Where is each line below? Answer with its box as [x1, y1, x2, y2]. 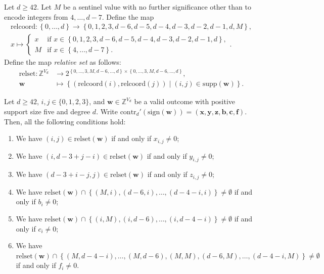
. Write [96, 106, 118, 116]
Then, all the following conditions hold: [4, 116, 126, 126]
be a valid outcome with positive [134, 96, 236, 107]
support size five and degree [4, 106, 90, 116]
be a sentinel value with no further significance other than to [63, 2, 251, 12]
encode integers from [4, 11, 68, 22]
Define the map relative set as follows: [4, 57, 121, 67]
